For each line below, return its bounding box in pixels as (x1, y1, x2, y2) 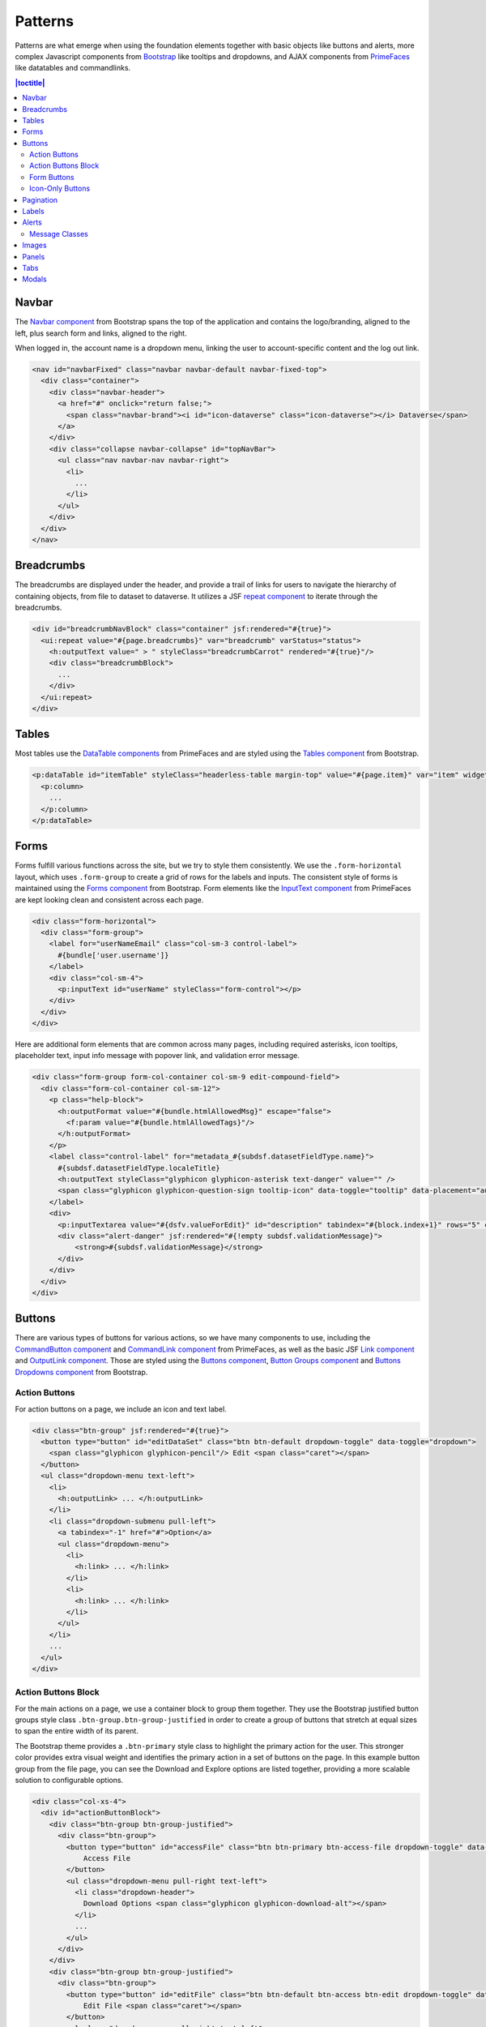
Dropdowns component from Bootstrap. (15, 1367, 148, 1377)
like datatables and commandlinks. (15, 63, 131, 73)
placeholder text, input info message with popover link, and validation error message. (15, 1051, 300, 1061)
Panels (22, 251, 45, 261)
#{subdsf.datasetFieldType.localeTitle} (58, 1163, 220, 1172)
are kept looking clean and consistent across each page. (15, 894, 204, 904)
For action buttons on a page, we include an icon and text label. (15, 1403, 227, 1414)
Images (22, 240, 48, 251)
